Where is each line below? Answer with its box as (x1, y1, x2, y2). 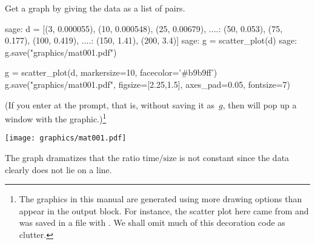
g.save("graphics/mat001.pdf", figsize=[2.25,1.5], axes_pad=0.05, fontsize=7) (5, 77, 290, 90)
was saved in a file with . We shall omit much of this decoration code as (19, 216, 285, 229)
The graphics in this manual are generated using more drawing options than (19, 193, 302, 205)
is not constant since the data (179, 151, 290, 164)
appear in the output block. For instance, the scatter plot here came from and (19, 204, 309, 217)
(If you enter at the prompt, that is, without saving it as (5, 98, 215, 111)
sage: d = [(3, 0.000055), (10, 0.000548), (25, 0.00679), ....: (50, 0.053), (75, (5, 22, 283, 35)
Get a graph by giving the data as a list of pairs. (5, 2, 185, 14)
